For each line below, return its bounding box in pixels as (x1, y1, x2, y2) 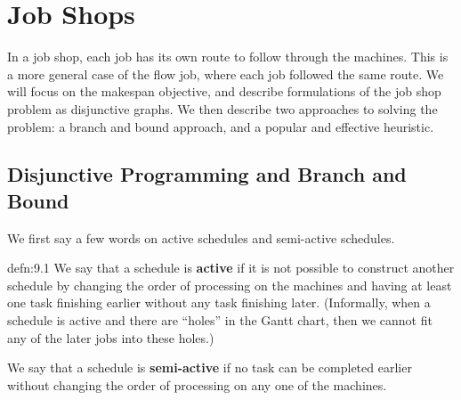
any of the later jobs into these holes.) (7, 328, 214, 347)
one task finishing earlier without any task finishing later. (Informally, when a (7, 293, 431, 312)
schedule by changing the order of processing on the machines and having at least (7, 275, 452, 294)
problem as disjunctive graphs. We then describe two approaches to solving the (7, 99, 438, 118)
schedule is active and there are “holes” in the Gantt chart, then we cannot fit (7, 311, 433, 330)
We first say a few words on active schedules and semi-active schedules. (7, 228, 395, 247)
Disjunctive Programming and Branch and (7, 160, 407, 188)
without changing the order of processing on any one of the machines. (7, 375, 387, 394)
